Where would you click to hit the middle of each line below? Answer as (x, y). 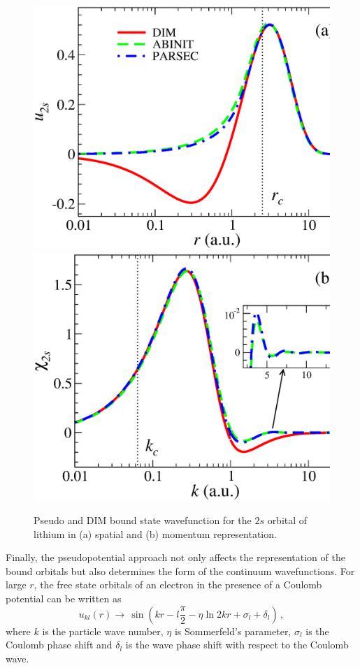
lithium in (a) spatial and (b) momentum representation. (155, 533)
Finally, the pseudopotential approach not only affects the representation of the (175, 557)
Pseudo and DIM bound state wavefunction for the (143, 520)
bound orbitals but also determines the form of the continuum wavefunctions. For (180, 571)
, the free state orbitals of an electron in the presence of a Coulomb (178, 584)
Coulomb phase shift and (59, 645)
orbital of (287, 520)
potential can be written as (64, 598)
